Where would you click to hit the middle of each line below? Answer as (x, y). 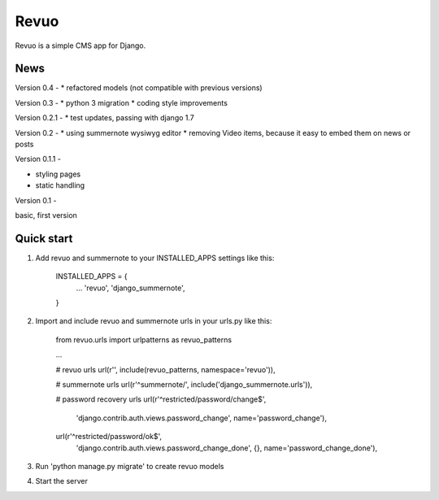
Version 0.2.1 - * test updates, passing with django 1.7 (105, 118)
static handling (60, 185)
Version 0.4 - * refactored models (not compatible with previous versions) (139, 88)
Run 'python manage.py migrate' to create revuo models (130, 466)
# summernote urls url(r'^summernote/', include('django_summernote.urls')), (184, 385)
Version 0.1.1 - (38, 159)
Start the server (62, 481)
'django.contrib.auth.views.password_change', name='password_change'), (201, 418)
